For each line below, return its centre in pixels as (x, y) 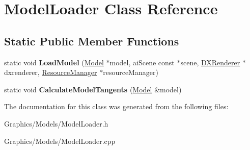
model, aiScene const (142, 62)
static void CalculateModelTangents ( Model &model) (93, 89)
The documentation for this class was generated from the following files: (116, 106)
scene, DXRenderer (210, 62)
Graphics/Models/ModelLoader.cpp (60, 141)
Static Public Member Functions (92, 41)
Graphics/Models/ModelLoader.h (56, 123)
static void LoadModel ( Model (54, 62)
